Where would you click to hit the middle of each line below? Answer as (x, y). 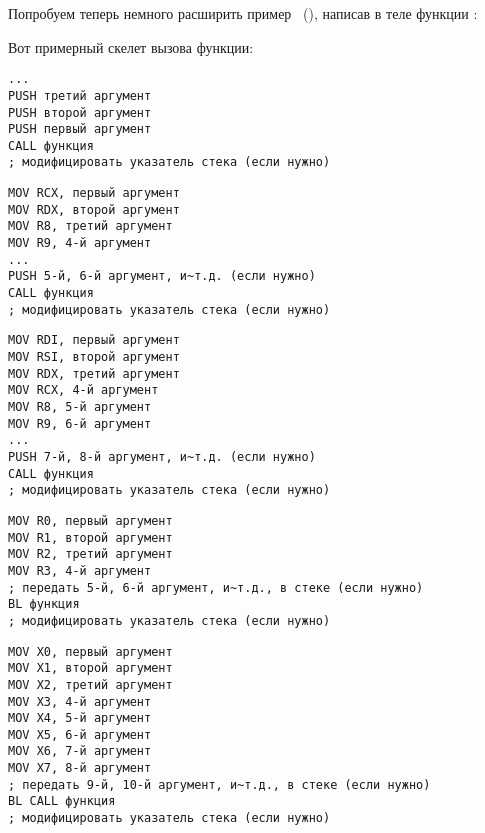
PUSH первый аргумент (80, 129)
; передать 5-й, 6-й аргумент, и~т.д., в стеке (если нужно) (216, 587)
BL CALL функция (62, 801)
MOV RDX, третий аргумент (94, 373)
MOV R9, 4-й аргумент (80, 243)
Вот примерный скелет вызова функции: (131, 46)
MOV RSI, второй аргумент (94, 357)
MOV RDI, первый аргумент (94, 340)
